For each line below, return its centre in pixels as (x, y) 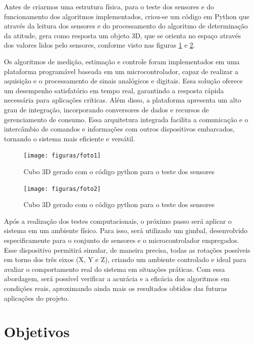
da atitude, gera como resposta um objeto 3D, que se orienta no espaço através (123, 35)
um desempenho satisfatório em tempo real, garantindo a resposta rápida (114, 90)
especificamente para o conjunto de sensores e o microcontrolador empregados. (122, 240)
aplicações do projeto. (37, 298)
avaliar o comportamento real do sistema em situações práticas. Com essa (114, 269)
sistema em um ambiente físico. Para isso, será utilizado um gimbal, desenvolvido (126, 230)
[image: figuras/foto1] (62, 156)
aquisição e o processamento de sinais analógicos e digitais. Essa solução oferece (124, 81)
